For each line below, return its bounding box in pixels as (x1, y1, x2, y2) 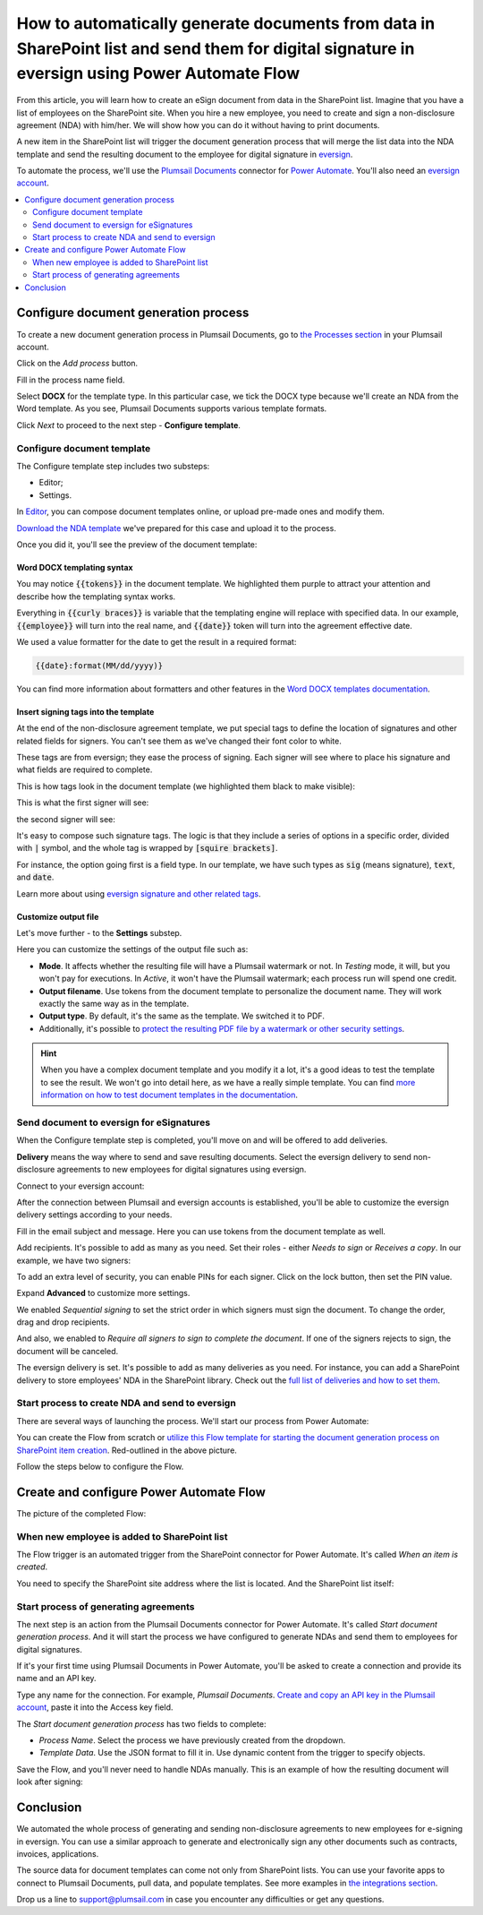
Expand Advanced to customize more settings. (16, 1288, 191, 1299)
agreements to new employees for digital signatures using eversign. (56, 1164, 307, 1175)
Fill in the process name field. (16, 374, 125, 385)
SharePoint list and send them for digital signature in (16, 39, 415, 58)
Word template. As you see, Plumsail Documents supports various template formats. (16, 403, 327, 414)
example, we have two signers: (16, 1255, 131, 1266)
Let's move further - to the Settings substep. (16, 927, 182, 938)
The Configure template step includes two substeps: (16, 461, 210, 471)
